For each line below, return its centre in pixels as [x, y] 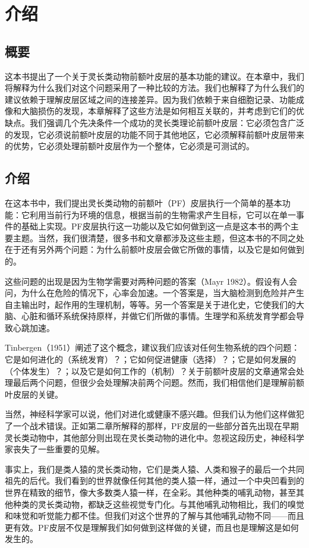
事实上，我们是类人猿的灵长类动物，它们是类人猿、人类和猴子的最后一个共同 [154, 469]
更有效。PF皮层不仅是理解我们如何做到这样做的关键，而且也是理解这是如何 [152, 527]
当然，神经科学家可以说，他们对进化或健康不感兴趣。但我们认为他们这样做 [150, 414]
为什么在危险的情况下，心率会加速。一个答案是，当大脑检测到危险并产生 [163, 293]
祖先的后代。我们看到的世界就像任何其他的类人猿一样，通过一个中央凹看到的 [154, 481]
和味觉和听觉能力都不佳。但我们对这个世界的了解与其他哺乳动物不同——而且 [154, 516]
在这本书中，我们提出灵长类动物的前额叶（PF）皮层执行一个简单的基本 [144, 202]
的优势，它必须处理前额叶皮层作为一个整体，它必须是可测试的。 [130, 146]
